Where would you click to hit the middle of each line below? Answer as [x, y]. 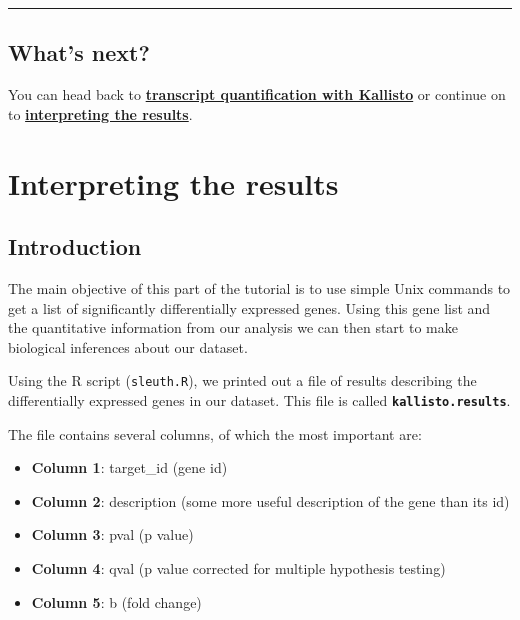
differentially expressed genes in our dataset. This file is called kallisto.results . [259, 400]
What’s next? [79, 52]
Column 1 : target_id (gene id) [129, 467]
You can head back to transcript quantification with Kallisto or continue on [257, 94]
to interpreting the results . [100, 113]
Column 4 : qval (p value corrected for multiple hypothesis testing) [238, 568]
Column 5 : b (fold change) [116, 601]
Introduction [75, 246]
